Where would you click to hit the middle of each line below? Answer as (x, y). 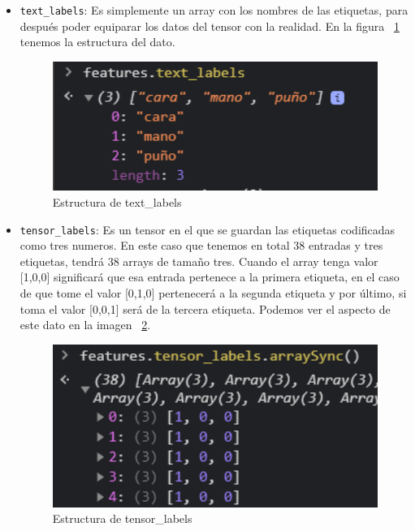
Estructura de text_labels (117, 202)
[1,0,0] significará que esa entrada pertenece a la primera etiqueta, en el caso (210, 277)
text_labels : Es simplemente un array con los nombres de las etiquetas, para (214, 10)
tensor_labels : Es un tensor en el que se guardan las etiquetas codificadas (207, 229)
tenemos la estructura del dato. (97, 42)
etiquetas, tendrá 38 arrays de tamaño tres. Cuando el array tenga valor (199, 261)
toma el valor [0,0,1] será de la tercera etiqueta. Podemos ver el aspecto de (205, 308)
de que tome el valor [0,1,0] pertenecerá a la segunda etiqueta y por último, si (213, 293)
